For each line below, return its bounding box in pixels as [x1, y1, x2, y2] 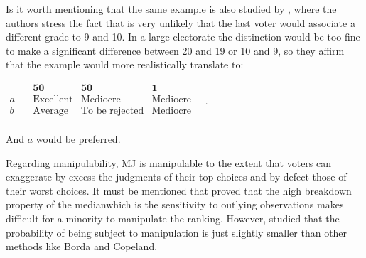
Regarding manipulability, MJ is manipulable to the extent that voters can [6, 155, 332, 170]
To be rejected [80, 106, 144, 117]
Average [33, 106, 68, 117]
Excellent [33, 95, 73, 105]
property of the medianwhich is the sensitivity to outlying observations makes [6, 197, 344, 212]
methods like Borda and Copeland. [6, 239, 158, 254]
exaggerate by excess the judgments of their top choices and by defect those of [6, 169, 347, 184]
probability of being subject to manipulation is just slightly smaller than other [6, 225, 348, 240]
